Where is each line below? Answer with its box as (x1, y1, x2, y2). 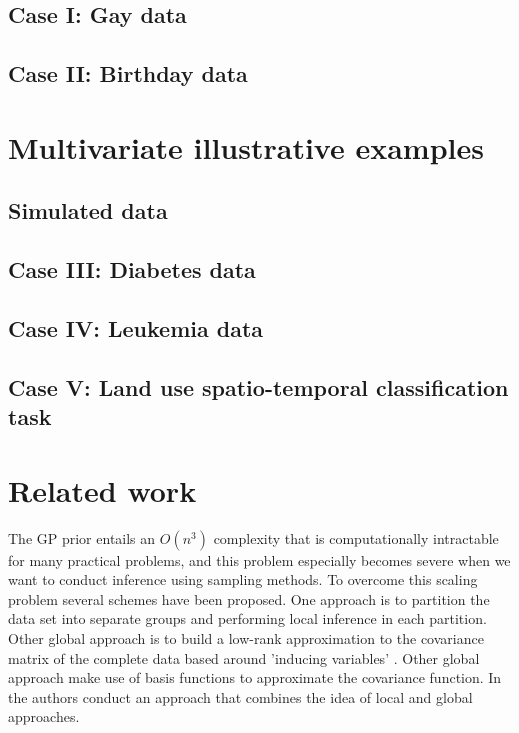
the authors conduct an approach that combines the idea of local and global (8, 686, 473, 707)
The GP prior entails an (8, 527, 156, 548)
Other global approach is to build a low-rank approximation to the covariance (8, 627, 484, 648)
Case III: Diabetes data (8, 254, 256, 285)
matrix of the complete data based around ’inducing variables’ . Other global (8, 647, 480, 668)
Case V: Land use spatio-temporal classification (8, 371, 509, 402)
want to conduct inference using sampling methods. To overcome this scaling (8, 569, 478, 590)
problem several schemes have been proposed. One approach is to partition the (8, 588, 490, 609)
